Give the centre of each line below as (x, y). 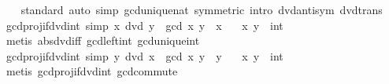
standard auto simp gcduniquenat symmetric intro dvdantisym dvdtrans (202, 9)
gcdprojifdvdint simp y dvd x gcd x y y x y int (144, 55)
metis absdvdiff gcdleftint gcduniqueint (103, 40)
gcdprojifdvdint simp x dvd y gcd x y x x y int (144, 25)
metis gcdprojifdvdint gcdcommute (92, 71)
